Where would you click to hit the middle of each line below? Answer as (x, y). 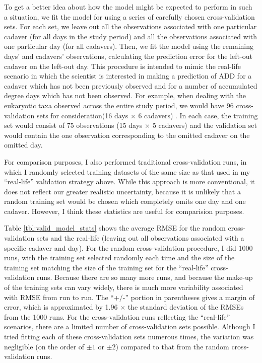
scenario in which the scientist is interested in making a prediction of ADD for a (128, 76)
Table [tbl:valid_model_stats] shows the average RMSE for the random (115, 228)
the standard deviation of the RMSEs (186, 307)
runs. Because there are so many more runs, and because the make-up (145, 277)
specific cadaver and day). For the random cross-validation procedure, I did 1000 (128, 247)
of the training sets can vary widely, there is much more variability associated (124, 287)
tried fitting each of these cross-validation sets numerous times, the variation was (129, 336)
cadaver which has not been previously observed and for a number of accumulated (131, 85)
